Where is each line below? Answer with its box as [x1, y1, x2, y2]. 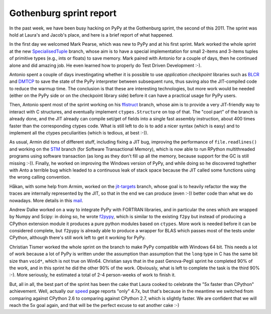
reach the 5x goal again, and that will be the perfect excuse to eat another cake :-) [9, 302, 180, 308]
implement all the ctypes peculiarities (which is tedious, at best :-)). [9, 130, 149, 136]
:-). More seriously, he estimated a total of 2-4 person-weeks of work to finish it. [9, 272, 176, 278]
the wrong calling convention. [9, 174, 71, 180]
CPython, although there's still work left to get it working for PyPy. [9, 235, 146, 241]
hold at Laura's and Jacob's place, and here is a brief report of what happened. [9, 32, 174, 38]
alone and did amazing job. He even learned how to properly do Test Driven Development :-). [9, 62, 202, 68]
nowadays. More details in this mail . [9, 197, 83, 203]
